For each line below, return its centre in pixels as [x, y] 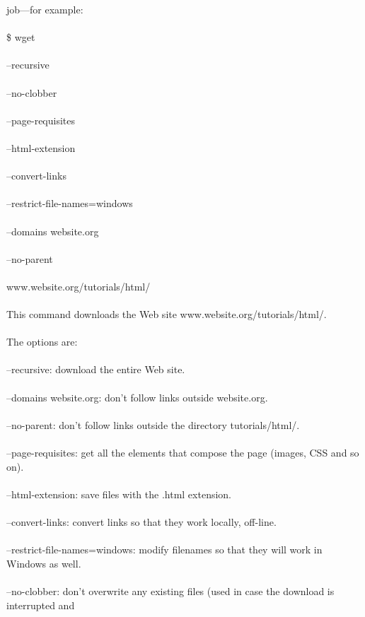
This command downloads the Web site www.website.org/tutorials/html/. [167, 314]
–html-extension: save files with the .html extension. [119, 494]
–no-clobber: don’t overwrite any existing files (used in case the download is [170, 590]
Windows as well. [44, 563]
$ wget [21, 37]
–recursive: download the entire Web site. [96, 369]
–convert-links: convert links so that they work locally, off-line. [141, 521]
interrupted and [41, 605]
